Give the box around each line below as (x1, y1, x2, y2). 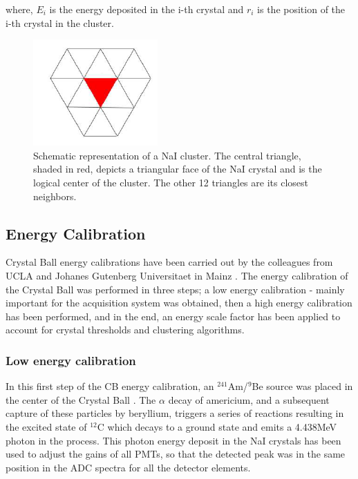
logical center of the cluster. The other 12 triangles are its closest (33, 175, 308, 189)
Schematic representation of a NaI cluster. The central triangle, (33, 148, 301, 162)
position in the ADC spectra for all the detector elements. (6, 460, 251, 474)
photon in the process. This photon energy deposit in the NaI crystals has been (6, 433, 341, 447)
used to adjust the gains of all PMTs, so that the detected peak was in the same (6, 447, 346, 461)
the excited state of (6, 419, 87, 433)
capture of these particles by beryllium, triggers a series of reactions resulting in (6, 406, 344, 420)
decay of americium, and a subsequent (168, 392, 330, 407)
